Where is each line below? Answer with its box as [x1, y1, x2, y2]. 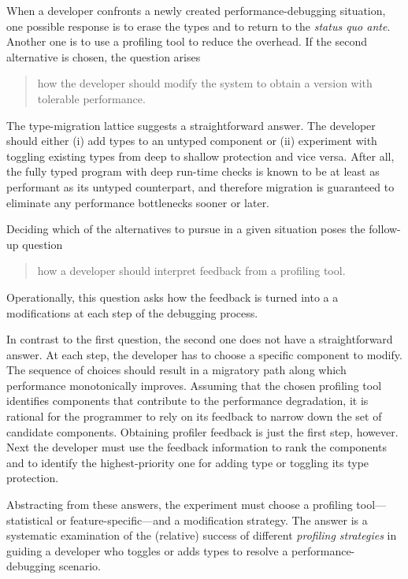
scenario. [58, 558, 101, 574]
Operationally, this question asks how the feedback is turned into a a [6, 288, 339, 305]
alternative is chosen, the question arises [6, 48, 201, 65]
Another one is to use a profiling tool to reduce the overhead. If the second [6, 33, 368, 50]
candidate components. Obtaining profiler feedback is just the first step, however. [6, 423, 399, 440]
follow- [369, 221, 401, 237]
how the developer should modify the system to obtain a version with [37, 75, 373, 91]
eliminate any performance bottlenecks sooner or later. [6, 194, 270, 210]
